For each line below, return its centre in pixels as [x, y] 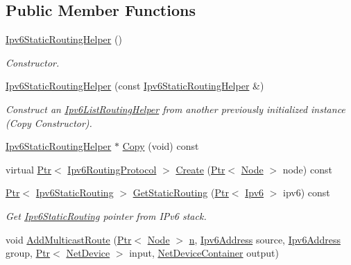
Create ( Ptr [200, 169]
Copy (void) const [161, 146]
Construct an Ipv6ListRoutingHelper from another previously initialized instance [175, 109]
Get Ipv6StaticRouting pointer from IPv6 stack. [106, 215]
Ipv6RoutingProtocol [112, 169]
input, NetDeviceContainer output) [204, 253]
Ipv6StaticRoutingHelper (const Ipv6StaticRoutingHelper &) [135, 86]
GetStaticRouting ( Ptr [181, 193]
